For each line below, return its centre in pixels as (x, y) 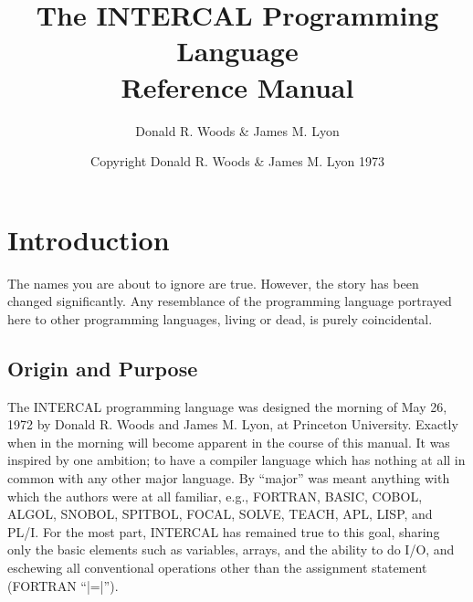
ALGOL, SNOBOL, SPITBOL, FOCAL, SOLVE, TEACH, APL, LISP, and (220, 514)
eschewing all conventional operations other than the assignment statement (217, 567)
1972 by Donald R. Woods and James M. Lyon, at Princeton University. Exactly (233, 424)
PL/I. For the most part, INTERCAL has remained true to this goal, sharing (224, 531)
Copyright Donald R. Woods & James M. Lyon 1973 (237, 161)
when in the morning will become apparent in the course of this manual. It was (229, 442)
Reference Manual (237, 86)
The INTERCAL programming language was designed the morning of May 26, (227, 406)
